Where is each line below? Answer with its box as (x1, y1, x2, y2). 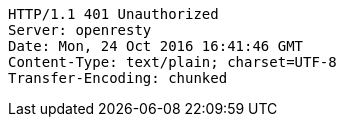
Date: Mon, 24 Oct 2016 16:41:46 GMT (8, 38, 304, 54)
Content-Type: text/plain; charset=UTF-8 (8, 54, 337, 70)
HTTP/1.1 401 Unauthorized (8, 6, 219, 22)
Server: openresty (8, 22, 152, 38)
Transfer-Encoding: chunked (8, 70, 228, 86)
